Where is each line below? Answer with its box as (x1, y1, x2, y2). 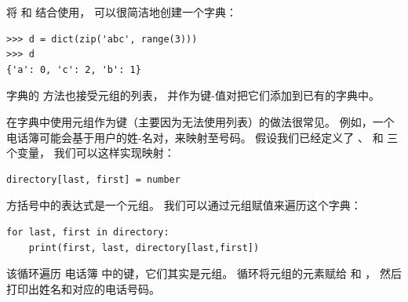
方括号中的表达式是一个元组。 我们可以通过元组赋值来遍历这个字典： (6, 197, 362, 213)
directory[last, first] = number (6, 173, 180, 185)
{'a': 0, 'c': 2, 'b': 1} (6, 64, 141, 75)
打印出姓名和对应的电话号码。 (6, 280, 160, 297)
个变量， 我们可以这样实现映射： (6, 144, 175, 161)
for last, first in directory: (6, 226, 169, 238)
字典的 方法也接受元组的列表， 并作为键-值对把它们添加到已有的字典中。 (6, 87, 380, 104)
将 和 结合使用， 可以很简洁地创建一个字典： (6, 4, 237, 20)
